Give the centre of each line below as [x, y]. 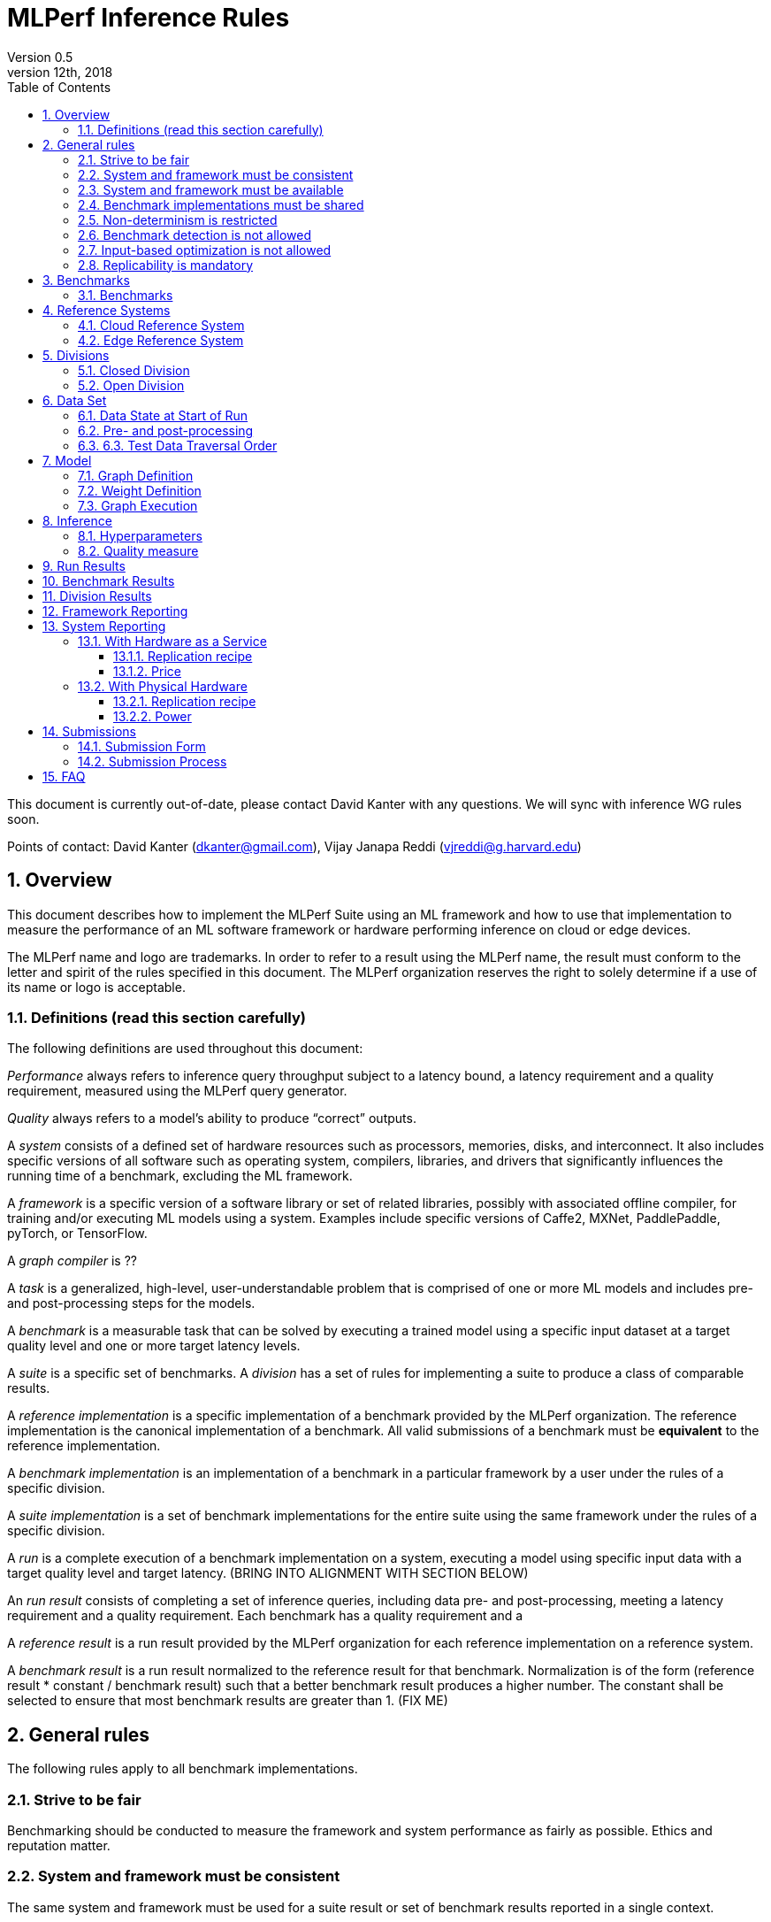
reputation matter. [59, 1845]
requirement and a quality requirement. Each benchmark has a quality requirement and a [265, 1616]
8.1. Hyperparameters [140, 535]
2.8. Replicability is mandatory [166, 265]
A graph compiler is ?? [72, 1261]
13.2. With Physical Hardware [163, 686]
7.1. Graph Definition [136, 475]
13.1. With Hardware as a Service [172, 641]
